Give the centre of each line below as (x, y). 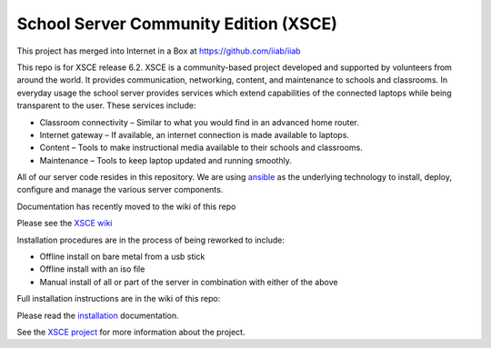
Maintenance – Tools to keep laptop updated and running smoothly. (166, 160)
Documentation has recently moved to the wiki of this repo (126, 206)
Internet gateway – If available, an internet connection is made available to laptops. (195, 134)
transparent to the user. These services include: (106, 105)
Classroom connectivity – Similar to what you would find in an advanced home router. (199, 122)
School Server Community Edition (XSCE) (177, 24)
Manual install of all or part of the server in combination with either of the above (189, 282)
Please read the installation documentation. (98, 315)
